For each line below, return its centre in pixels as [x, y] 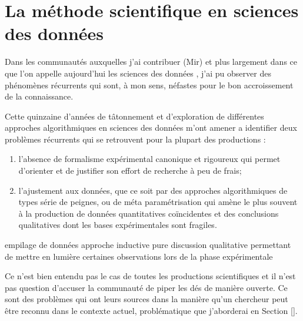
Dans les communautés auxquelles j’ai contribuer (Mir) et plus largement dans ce [151, 62]
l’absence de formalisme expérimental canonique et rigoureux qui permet [149, 159]
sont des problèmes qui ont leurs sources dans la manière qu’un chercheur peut [146, 299]
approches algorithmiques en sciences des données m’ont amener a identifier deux [151, 128]
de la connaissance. [39, 96]
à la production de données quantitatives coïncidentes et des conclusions [149, 213]
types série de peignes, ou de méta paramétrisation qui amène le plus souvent [158, 202]
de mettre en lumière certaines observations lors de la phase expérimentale [139, 256]
